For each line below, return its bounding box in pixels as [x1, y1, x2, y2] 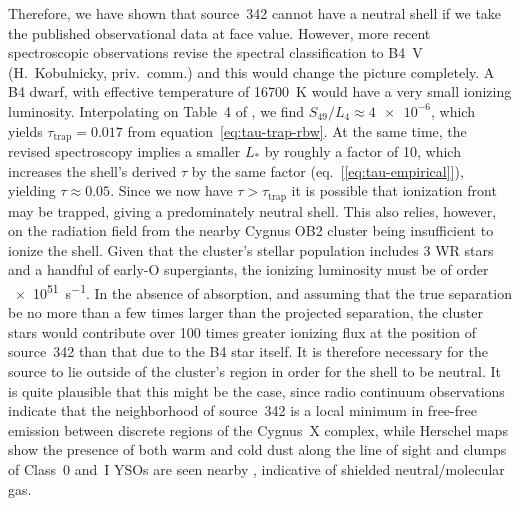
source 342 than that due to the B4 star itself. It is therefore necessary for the [8, 341, 488, 362]
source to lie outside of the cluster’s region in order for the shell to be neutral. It [8, 361, 501, 382]
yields [8, 120, 43, 141]
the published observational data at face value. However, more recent [8, 22, 431, 43]
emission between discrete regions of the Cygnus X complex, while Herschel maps [8, 419, 508, 440]
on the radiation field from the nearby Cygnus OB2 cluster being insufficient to [8, 220, 494, 241]
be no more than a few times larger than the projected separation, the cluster [8, 302, 483, 323]
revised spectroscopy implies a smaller [8, 141, 241, 162]
